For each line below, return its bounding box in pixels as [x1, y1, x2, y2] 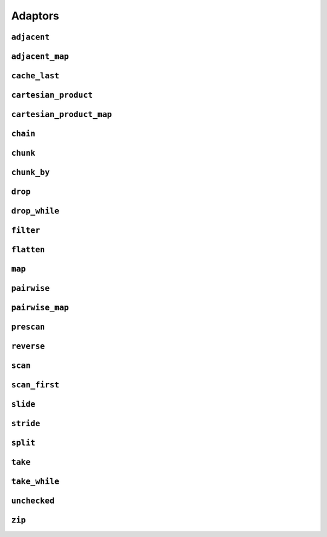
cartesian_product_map [11, 110, 112, 119]
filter [11, 225, 41, 236]
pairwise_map [11, 303, 69, 313]
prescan [11, 322, 45, 332]
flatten [11, 245, 45, 255]
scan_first [11, 380, 60, 390]
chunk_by [11, 167, 50, 178]
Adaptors [11, 9, 60, 22]
